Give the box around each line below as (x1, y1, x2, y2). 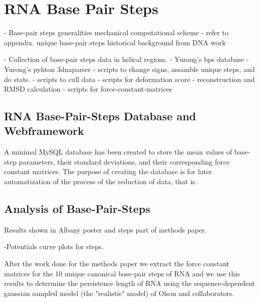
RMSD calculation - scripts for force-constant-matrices (4, 84, 172, 94)
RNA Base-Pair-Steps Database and (4, 108, 196, 124)
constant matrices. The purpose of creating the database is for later (4, 166, 212, 177)
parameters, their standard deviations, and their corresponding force (19, 156, 230, 167)
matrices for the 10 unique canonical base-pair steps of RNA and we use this (4, 268, 240, 278)
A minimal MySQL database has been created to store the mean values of (4, 146, 232, 157)
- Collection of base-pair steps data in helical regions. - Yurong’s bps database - (4, 54, 249, 64)
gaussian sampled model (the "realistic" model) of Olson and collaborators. (4, 287, 234, 298)
